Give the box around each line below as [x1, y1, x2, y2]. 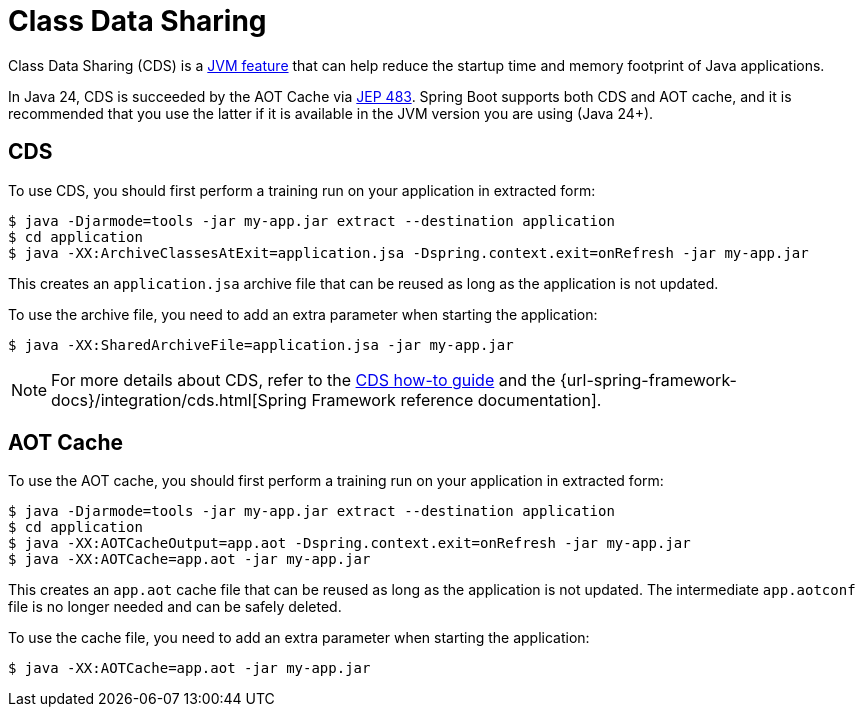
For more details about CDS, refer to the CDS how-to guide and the [51, 369, 556, 390]
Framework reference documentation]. [311, 389, 602, 410]
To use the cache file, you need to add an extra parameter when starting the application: [8, 629, 590, 647]
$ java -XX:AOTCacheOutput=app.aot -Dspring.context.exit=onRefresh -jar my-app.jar [8, 535, 691, 552]
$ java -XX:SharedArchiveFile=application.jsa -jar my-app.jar [8, 336, 514, 353]
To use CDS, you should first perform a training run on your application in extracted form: [8, 181, 596, 199]
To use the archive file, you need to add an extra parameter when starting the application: [8, 305, 598, 323]
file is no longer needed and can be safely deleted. [8, 598, 342, 616]
